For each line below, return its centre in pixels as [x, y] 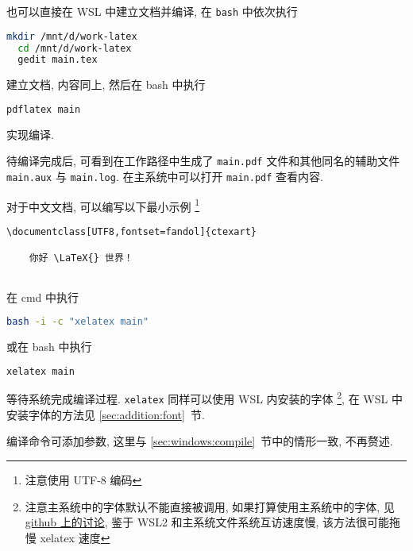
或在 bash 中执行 [49, 346]
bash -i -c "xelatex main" [78, 322]
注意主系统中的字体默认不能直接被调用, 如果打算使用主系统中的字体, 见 [210, 506]
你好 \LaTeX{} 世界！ [81, 258]
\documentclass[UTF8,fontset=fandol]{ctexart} [131, 231]
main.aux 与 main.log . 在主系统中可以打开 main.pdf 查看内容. [165, 176]
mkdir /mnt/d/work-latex [72, 36]
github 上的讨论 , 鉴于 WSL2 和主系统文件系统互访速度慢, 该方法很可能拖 [213, 522]
